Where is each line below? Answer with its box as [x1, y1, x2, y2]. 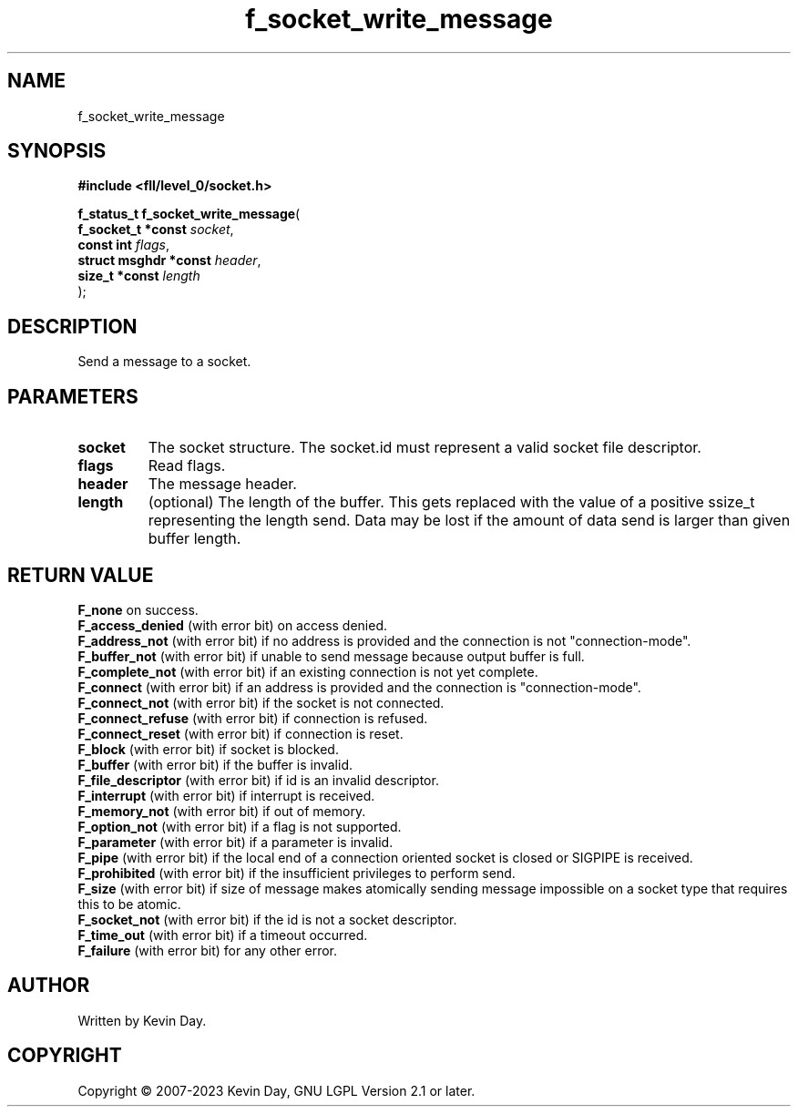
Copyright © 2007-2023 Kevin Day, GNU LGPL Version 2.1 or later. [77, 1082, 476, 1099]
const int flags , [77, 237, 170, 253]
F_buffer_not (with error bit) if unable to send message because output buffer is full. [77, 648, 585, 664]
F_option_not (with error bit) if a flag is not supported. [77, 818, 402, 834]
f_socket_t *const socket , [77, 221, 234, 238]
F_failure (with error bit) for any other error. [77, 942, 338, 958]
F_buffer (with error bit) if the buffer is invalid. [77, 756, 353, 772]
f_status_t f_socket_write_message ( [77, 206, 301, 222]
